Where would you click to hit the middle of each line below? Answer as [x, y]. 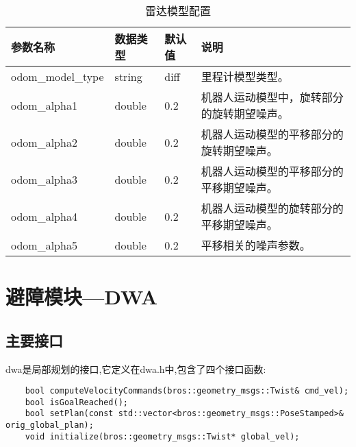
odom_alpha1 [44, 105]
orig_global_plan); [50, 425]
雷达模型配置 [178, 11]
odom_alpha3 [44, 179]
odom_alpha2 [44, 142]
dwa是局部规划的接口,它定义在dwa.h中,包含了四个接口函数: [136, 369]
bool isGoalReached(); [76, 402]
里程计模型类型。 [245, 76]
